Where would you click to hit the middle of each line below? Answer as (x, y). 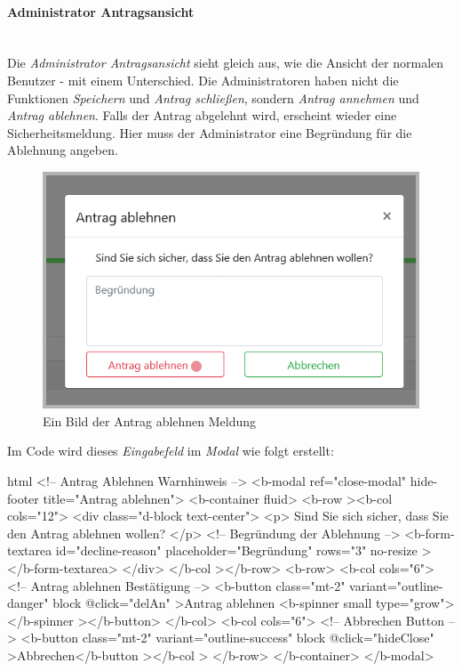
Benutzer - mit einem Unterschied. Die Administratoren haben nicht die (203, 80)
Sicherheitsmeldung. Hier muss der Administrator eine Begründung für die (210, 132)
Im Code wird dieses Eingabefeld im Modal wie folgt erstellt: (171, 451)
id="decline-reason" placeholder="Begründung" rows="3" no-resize (236, 550)
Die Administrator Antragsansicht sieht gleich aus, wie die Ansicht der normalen (226, 63)
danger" (28, 603)
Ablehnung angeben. (63, 150)
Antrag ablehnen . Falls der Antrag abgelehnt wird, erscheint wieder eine (202, 115)
